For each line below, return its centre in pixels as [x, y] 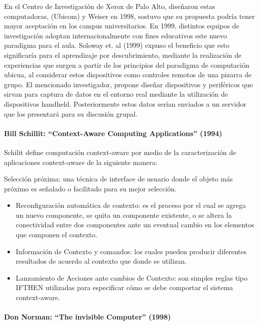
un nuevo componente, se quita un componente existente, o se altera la [124, 215]
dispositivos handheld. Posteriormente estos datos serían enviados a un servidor [125, 103]
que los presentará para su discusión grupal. [71, 113]
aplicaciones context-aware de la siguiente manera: [81, 162]
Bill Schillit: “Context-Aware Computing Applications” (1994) [113, 133]
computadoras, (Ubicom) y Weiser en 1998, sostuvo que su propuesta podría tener [129, 16]
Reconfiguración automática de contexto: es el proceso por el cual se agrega [131, 205]
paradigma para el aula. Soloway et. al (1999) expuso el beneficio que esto [117, 45]
